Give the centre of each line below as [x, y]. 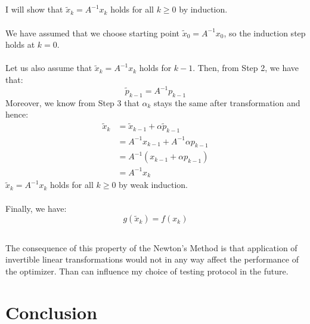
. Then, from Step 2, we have [246, 68]
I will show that [34, 9]
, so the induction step [265, 33]
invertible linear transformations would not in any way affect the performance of [152, 259]
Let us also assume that [49, 68]
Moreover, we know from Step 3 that [72, 102]
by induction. [203, 9]
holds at [20, 44]
